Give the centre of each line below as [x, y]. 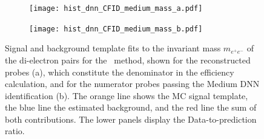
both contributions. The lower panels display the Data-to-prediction [131, 119]
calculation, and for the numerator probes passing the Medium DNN [132, 84]
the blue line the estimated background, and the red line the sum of [131, 107]
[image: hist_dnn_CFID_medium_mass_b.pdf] [116, 29]
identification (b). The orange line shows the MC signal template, [127, 95]
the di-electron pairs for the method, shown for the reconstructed [128, 60]
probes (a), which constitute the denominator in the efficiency [120, 72]
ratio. [15, 131]
